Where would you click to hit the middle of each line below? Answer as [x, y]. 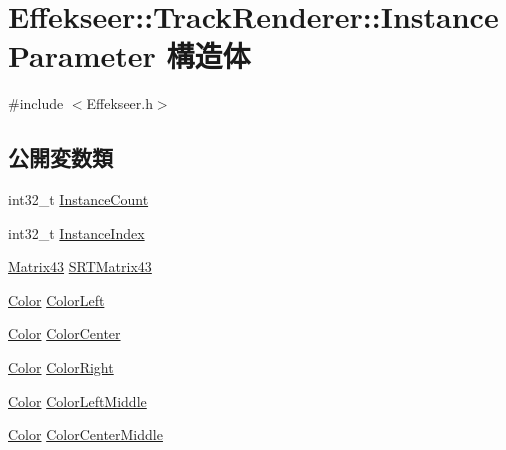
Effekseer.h [119, 103]
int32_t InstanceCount [78, 199]
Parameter [82, 55]
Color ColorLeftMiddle [77, 400]
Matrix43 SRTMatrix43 [80, 266]
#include [36, 103]
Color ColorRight [61, 367]
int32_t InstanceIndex [76, 232]
